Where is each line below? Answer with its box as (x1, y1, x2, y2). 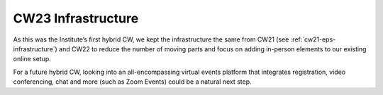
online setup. (13, 55, 51, 63)
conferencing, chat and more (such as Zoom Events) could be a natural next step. (13, 77, 252, 86)
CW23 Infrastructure (13, 11, 139, 26)
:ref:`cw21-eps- (290, 35, 336, 44)
